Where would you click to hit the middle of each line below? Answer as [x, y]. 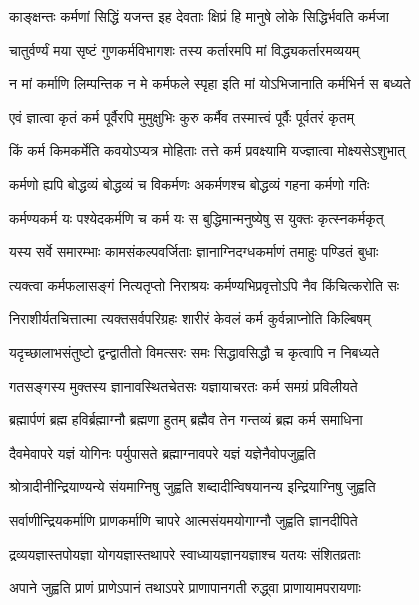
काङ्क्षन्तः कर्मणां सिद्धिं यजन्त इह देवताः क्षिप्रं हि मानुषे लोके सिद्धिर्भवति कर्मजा [199, 16]
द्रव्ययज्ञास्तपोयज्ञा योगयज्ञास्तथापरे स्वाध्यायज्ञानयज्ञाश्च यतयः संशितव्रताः [185, 553]
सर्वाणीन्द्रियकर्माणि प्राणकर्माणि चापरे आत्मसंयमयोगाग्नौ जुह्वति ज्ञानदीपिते [183, 519]
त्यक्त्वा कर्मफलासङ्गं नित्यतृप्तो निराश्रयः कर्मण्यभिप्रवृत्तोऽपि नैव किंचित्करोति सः [204, 284]
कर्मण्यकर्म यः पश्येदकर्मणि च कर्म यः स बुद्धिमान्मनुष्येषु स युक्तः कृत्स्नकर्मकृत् [196, 217]
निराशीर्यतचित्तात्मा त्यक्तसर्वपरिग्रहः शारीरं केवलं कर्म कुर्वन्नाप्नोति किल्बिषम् [190, 318]
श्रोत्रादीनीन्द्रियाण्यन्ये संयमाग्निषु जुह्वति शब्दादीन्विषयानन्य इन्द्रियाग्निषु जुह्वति [192, 486]
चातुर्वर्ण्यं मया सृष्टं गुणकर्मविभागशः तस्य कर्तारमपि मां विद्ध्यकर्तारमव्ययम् [184, 49]
